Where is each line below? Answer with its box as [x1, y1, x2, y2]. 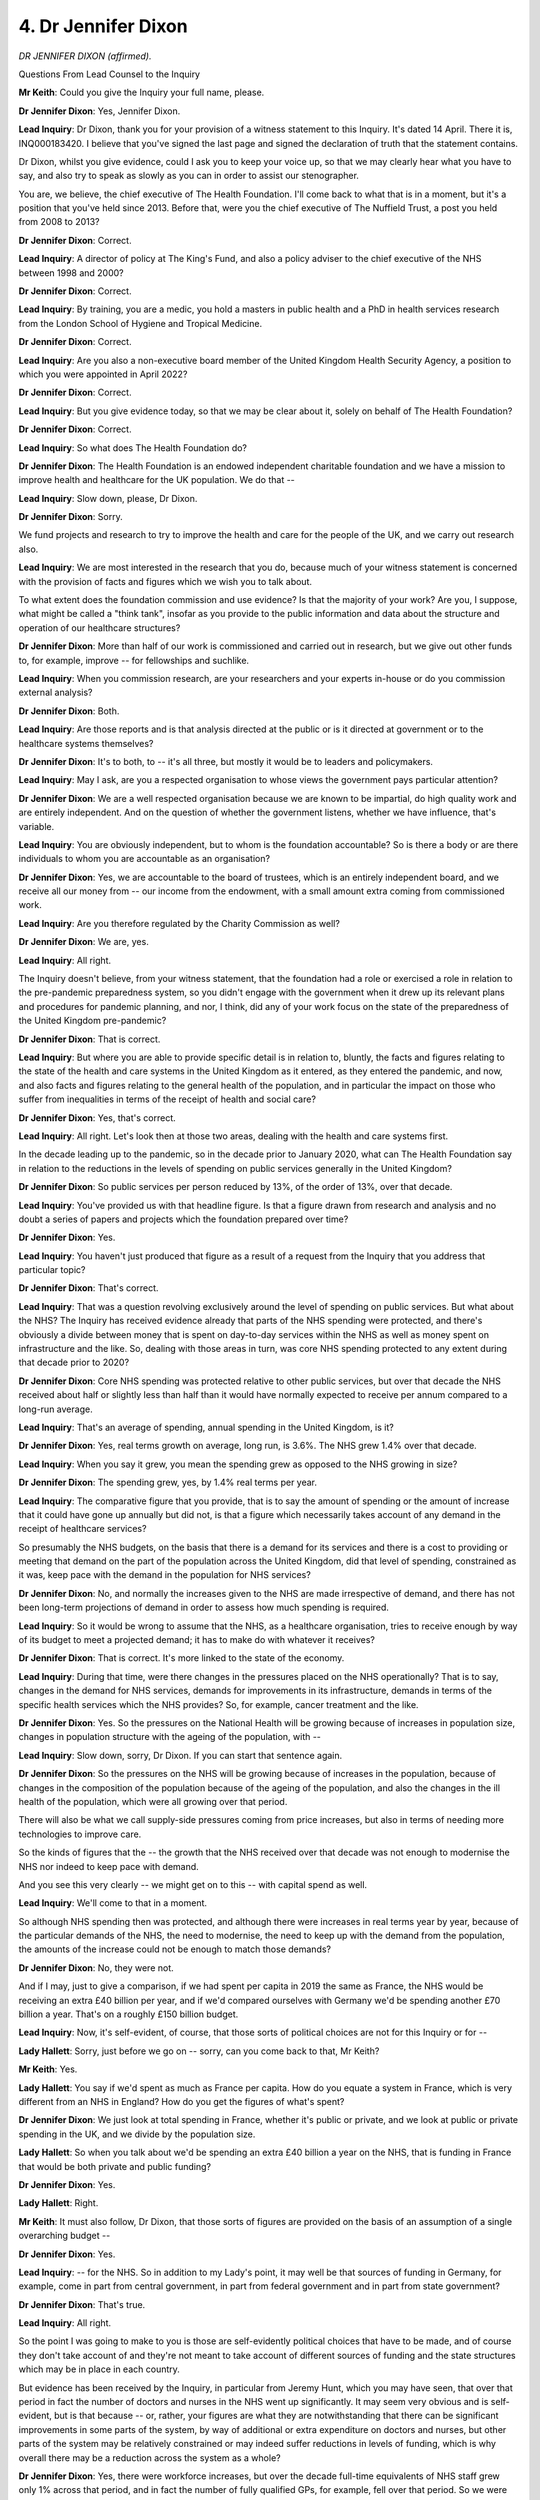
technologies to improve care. [18, 1828, 142, 1840]
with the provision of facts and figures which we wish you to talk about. [18, 575, 313, 587]
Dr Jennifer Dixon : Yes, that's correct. [18, 1111, 177, 1124]
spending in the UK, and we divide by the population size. [18, 2128, 256, 2140]
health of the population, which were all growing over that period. [18, 1795, 288, 1807]
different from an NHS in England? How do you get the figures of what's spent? [18, 2095, 345, 2107]
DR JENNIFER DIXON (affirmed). [18, 50, 152, 62]
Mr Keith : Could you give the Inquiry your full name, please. [18, 86, 265, 99]
